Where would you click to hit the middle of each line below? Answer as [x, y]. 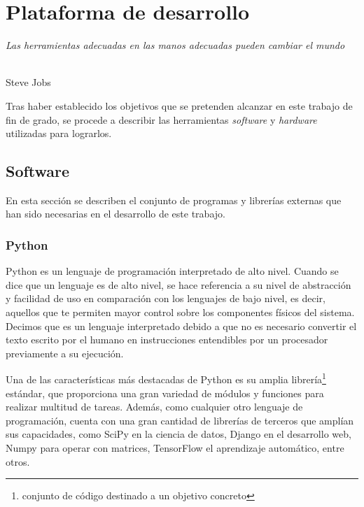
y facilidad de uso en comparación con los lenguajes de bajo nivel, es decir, [166, 298]
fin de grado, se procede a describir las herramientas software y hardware [161, 119]
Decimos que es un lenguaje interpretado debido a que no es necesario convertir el [181, 326]
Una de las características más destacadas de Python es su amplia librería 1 [166, 378]
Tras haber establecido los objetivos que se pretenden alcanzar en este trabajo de [179, 105]
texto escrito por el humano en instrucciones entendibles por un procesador [167, 340]
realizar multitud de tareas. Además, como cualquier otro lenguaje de [154, 407]
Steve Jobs [28, 82]
